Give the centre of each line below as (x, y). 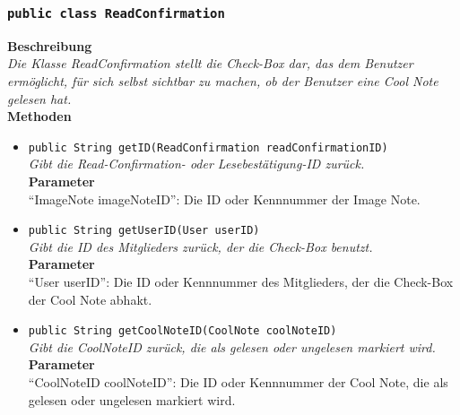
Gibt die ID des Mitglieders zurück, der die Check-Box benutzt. (200, 246)
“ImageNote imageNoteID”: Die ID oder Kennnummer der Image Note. (224, 199)
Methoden (39, 116)
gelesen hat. (39, 98)
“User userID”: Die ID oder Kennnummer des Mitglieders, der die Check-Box (241, 282)
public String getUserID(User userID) (144, 231)
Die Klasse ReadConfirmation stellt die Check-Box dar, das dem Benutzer (210, 63)
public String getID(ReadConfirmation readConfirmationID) (208, 147)
